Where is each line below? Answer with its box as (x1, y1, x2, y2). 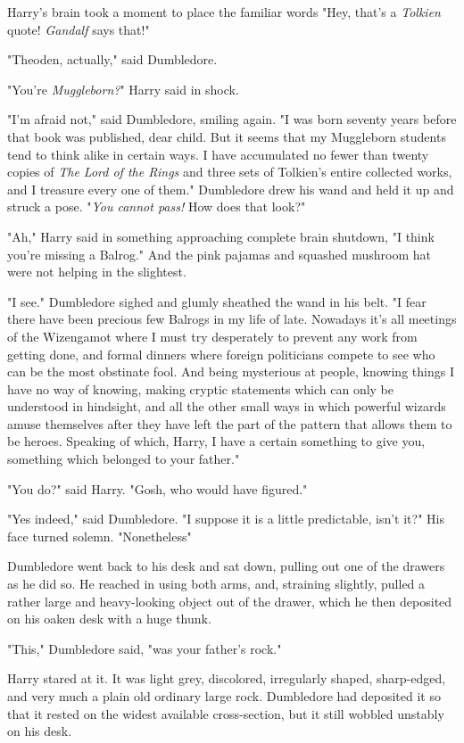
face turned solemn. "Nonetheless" (7, 526, 192, 545)
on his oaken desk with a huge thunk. (7, 609, 211, 628)
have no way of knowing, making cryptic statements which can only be (7, 379, 394, 398)
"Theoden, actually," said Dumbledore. (7, 50, 218, 69)
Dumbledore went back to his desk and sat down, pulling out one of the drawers (7, 557, 445, 575)
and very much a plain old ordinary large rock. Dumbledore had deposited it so (7, 687, 441, 705)
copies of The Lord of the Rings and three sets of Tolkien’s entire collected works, (7, 162, 452, 181)
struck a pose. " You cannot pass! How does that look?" (7, 197, 306, 216)
